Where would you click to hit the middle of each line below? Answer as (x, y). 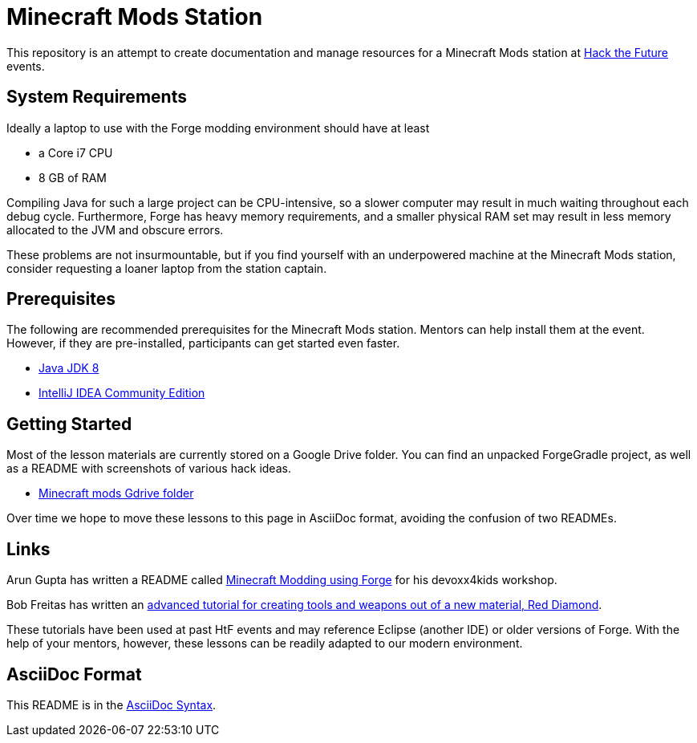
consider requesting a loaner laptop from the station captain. (167, 268)
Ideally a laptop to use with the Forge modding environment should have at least (218, 128)
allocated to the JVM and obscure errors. (115, 229)
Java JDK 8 (69, 368)
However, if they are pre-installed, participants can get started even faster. (203, 343)
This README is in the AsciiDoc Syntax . (111, 704)
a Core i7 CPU (76, 152)
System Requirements (97, 97)
